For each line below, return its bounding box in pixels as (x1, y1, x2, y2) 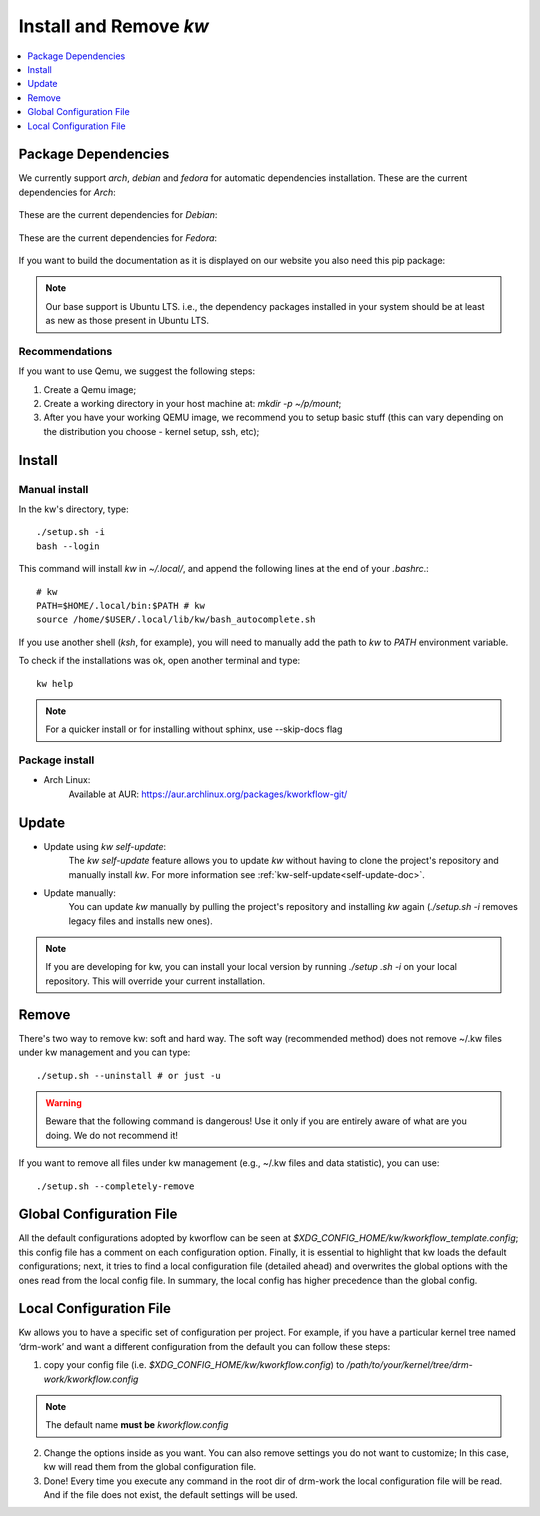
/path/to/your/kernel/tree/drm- (346, 1359, 474, 1371)
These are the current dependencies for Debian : (18, 209, 218, 221)
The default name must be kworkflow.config (45, 1419, 229, 1431)
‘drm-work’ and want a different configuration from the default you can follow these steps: (18, 1340, 391, 1352)
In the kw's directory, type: (18, 503, 129, 515)
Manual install (18, 482, 89, 496)
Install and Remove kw (18, 15, 209, 37)
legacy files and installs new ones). (68, 915, 214, 927)
